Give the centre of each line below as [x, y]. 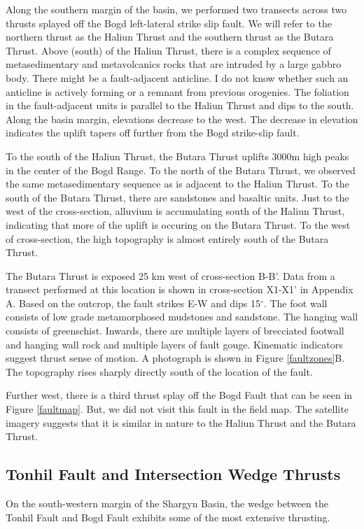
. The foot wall [295, 303]
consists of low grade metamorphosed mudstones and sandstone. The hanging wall [182, 317]
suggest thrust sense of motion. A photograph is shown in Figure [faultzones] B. [175, 358]
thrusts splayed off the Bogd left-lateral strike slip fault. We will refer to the [169, 23]
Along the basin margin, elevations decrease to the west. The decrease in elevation [182, 119]
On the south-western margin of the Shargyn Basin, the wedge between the [167, 503]
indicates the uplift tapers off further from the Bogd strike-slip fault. [153, 133]
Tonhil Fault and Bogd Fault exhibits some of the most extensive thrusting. [168, 517]
